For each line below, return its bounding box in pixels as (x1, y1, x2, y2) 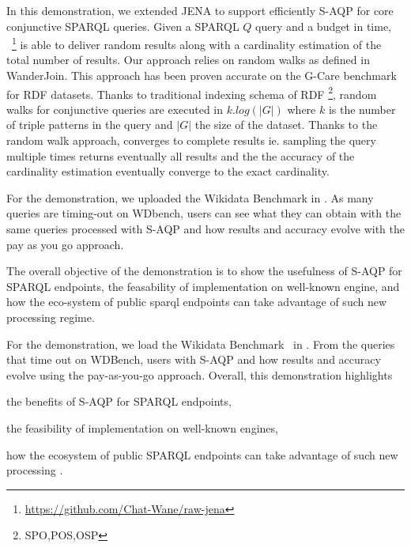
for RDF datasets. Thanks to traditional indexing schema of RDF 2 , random (6, 83, 377, 102)
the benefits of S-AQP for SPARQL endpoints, (6, 393, 232, 410)
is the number (328, 100, 396, 117)
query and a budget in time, (255, 17, 391, 34)
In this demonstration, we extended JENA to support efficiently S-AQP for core (6, 2, 394, 18)
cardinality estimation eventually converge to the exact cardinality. (6, 163, 330, 180)
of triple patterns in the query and (6, 116, 173, 133)
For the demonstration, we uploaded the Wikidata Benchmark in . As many (6, 189, 374, 206)
